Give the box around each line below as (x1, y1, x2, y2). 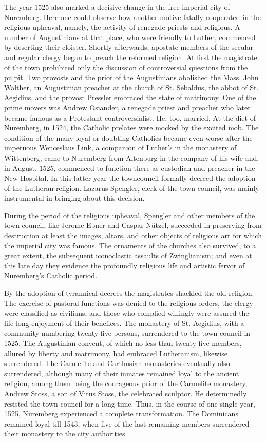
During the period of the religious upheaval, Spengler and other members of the (4, 209, 255, 220)
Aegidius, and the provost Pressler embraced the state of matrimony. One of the (4, 92, 256, 103)
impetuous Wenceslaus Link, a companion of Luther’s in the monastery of (4, 142, 237, 153)
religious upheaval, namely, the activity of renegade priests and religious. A (4, 22, 240, 32)
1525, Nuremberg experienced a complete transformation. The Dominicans (4, 408, 238, 419)
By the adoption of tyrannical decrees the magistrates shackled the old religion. (4, 287, 254, 298)
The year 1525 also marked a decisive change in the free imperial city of (4, 2, 230, 12)
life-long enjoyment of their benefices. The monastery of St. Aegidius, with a (4, 317, 244, 328)
